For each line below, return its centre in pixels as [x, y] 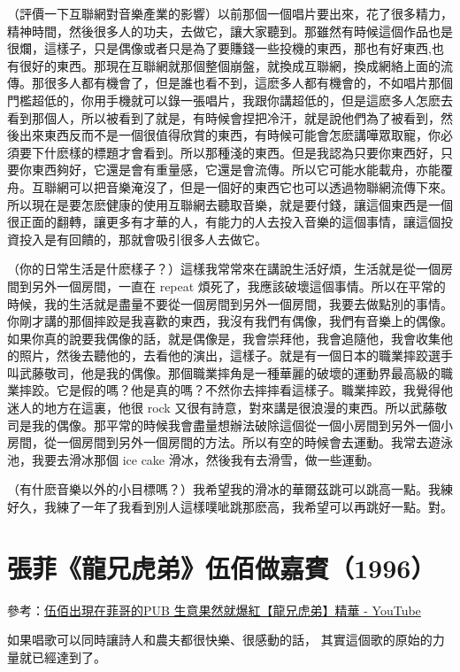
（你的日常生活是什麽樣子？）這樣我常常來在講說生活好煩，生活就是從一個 [224, 269]
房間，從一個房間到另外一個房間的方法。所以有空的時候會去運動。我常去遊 [224, 442]
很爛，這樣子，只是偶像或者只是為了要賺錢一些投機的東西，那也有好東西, [219, 48]
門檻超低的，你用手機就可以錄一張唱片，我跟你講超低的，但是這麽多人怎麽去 [230, 100]
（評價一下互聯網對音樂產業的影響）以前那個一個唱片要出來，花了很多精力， [230, 13]
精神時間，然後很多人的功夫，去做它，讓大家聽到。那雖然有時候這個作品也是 [230, 31]
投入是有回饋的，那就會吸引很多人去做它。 [143, 239]
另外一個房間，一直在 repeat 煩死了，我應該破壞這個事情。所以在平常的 [238, 286]
